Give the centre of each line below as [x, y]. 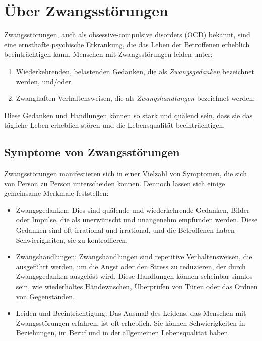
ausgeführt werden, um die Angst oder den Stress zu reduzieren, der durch [131, 266]
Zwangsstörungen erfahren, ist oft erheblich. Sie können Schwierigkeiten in [130, 323]
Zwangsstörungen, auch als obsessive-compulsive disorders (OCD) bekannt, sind [127, 35]
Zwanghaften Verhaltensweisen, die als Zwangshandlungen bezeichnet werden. [136, 98]
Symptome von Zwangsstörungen [92, 152]
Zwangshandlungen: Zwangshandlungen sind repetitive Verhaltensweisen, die [134, 257]
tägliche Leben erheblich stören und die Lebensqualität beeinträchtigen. [115, 125]
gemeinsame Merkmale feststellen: [56, 193]
